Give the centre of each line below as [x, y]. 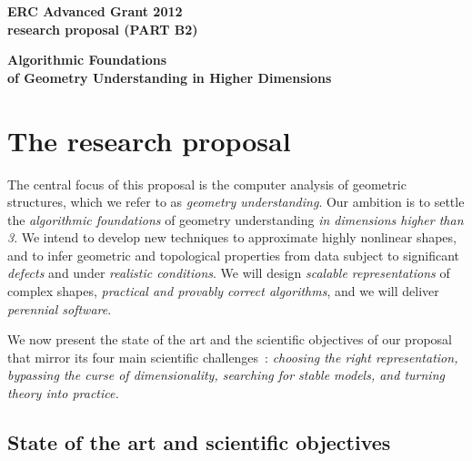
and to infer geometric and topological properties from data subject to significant [234, 255]
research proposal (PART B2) [103, 29]
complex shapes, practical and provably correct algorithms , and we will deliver [223, 291]
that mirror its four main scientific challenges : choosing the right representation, [233, 357]
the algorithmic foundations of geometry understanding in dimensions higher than [236, 219]
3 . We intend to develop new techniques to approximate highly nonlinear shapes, [232, 237]
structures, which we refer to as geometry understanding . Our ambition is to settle [236, 202]
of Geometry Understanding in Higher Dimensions [170, 77]
